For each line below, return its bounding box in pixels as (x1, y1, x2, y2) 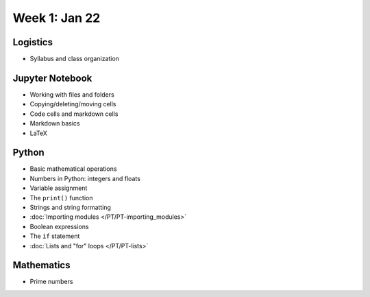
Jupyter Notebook (12, 72, 92, 84)
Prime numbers (29, 278, 73, 286)
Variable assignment (29, 184, 88, 192)
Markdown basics (29, 119, 80, 128)
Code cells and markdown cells (29, 110, 119, 118)
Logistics (12, 36, 53, 48)
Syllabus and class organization (29, 55, 120, 63)
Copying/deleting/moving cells (29, 100, 116, 108)
